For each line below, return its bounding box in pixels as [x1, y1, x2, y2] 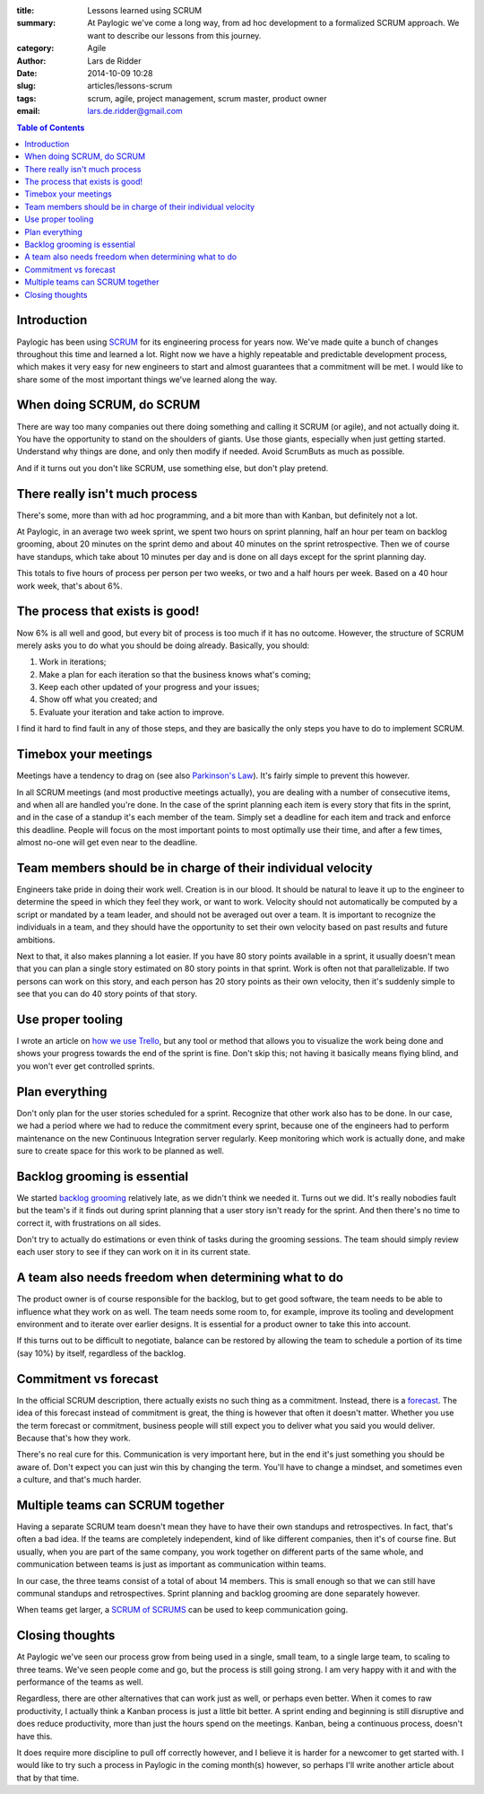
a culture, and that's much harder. [16, 1475, 143, 1485]
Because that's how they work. [16, 1432, 132, 1443]
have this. [16, 1730, 53, 1741]
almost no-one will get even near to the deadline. [16, 837, 198, 848]
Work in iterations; [39, 656, 107, 668]
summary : [16, 18, 56, 29]
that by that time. [16, 1772, 80, 1783]
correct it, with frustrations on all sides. [16, 1217, 161, 1229]
